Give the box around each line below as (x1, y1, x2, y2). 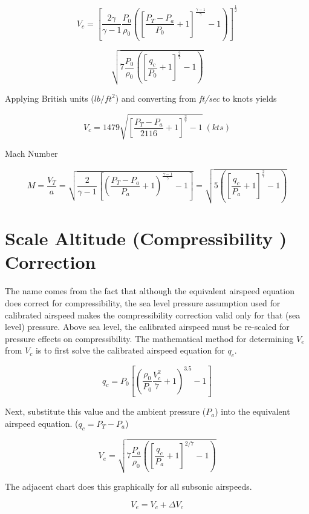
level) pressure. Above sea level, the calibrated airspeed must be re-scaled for (5, 320, 290, 333)
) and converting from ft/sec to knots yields (115, 91, 277, 104)
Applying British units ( (5, 91, 94, 104)
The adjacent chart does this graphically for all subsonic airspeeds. (5, 480, 252, 493)
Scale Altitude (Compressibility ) (5, 226, 287, 251)
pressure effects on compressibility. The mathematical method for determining (5, 332, 294, 344)
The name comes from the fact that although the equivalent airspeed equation (5, 285, 294, 297)
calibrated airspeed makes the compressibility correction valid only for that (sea (5, 308, 301, 321)
